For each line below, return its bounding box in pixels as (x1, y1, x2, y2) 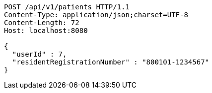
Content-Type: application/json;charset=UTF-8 (4, 11, 188, 19)
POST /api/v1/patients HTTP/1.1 (4, 3, 130, 11)
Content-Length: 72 (4, 19, 79, 27)
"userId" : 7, (12, 50, 67, 58)
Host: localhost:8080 (4, 27, 88, 34)
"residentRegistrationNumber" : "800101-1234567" (12, 58, 210, 66)
